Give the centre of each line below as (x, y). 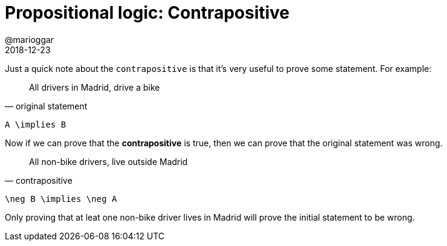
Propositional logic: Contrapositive (147, 13)
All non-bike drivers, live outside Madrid (108, 161)
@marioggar (30, 39)
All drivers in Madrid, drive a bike (95, 87)
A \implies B (36, 124)
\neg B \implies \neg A (61, 199)
